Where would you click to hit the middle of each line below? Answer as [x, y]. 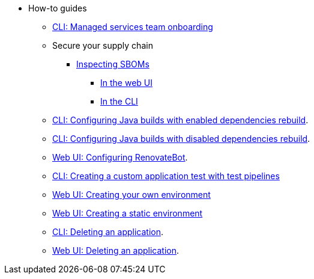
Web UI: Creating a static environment [128, 213]
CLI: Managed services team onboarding [133, 27]
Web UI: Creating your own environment [131, 195]
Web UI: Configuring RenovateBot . [120, 157]
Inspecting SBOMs [113, 64]
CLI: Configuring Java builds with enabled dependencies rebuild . [180, 120]
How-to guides [58, 8]
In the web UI [126, 83]
